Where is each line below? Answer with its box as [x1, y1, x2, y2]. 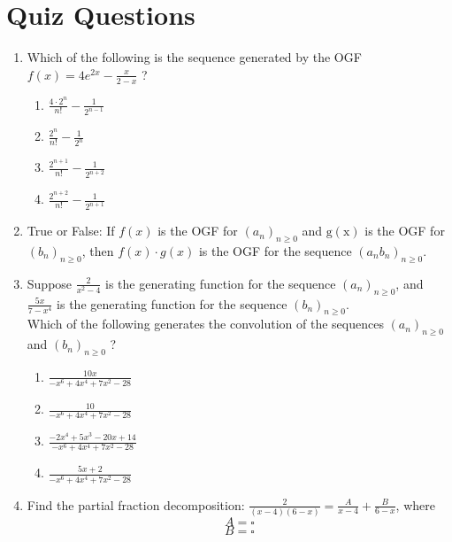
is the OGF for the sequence [198, 242, 352, 259]
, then [81, 242, 114, 259]
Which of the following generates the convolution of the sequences [27, 314, 384, 333]
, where [395, 495, 435, 514]
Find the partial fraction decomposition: [27, 495, 245, 514]
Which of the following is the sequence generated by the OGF [27, 48, 362, 66]
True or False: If [27, 221, 115, 240]
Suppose [27, 274, 73, 292]
